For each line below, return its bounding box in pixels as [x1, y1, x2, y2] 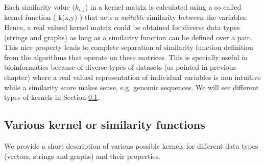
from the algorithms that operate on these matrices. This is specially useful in [4, 51, 248, 62]
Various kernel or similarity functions [4, 117, 205, 132]
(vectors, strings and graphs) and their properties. [4, 150, 160, 161]
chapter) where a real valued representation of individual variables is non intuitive [4, 72, 261, 82]
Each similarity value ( [4, 2, 75, 12]
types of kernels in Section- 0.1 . [4, 92, 100, 102]
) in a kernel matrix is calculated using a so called [85, 2, 242, 12]
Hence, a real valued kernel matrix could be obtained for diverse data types [4, 22, 240, 33]
